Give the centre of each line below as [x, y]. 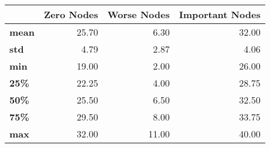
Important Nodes [220, 14]
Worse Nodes [139, 14]
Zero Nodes [71, 14]
